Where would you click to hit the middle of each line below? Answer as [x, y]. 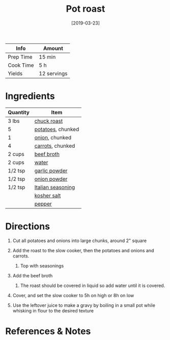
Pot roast [86, 9]
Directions [27, 227]
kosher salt [48, 195]
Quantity [19, 112]
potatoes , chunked [57, 129]
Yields [15, 73]
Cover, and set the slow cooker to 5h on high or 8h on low [73, 295]
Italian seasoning [55, 187]
